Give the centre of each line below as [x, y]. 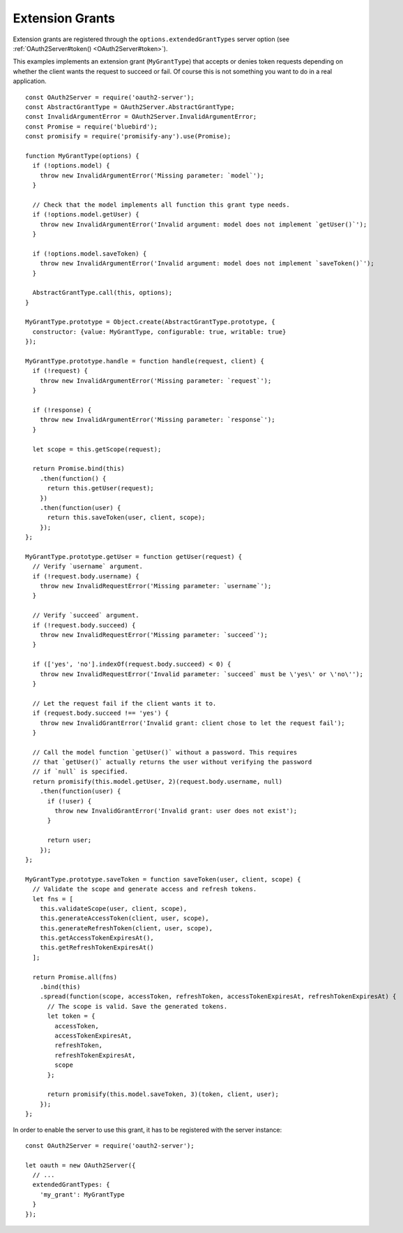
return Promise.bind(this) [78, 469]
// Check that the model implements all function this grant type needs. [161, 205]
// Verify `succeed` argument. [86, 615]
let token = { [71, 1016]
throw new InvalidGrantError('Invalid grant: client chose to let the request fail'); [192, 723]
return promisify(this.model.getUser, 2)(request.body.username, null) [158, 781]
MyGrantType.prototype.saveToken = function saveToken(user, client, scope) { [163, 879]
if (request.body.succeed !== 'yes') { [100, 713]
